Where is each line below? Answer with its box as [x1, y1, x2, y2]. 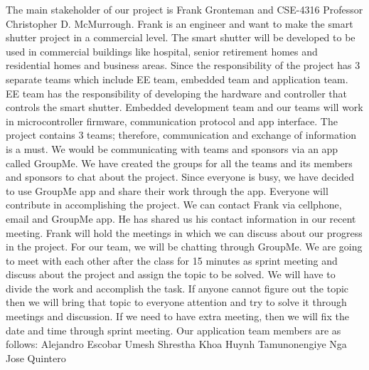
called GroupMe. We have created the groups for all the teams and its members [6, 155, 353, 170]
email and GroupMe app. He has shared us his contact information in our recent [6, 211, 356, 226]
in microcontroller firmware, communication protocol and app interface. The [6, 113, 338, 128]
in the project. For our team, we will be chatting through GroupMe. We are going [6, 239, 363, 254]
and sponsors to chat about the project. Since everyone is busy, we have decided [6, 169, 355, 184]
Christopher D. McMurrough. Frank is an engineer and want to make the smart [6, 16, 353, 31]
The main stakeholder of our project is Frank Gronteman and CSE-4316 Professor [6, 2, 363, 16]
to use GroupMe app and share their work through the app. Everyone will [6, 183, 328, 198]
